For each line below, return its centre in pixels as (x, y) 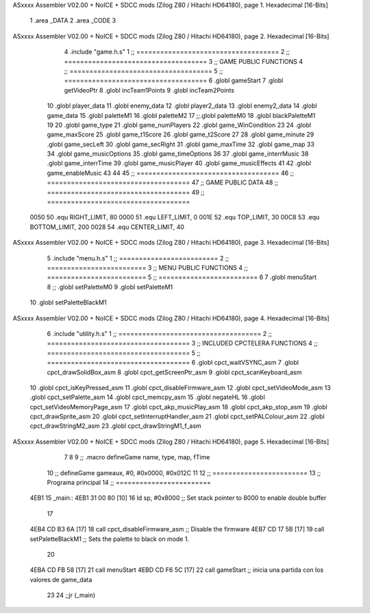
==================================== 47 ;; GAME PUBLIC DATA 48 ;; (163, 182)
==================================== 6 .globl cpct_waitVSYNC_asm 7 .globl (173, 363)
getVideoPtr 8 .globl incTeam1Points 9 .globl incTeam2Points (149, 90)
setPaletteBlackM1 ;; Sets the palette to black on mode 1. (110, 539)
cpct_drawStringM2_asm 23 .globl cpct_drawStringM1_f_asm (115, 426)
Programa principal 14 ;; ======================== (129, 483)
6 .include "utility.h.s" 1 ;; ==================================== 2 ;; (159, 333)
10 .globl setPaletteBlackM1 (68, 302)
